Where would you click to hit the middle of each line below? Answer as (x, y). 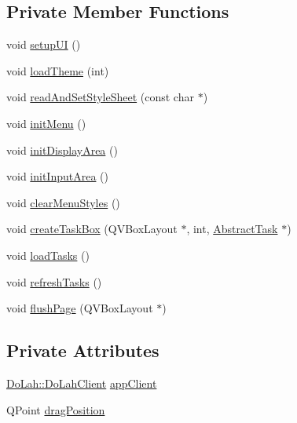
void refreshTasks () (54, 281)
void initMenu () (46, 123)
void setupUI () (44, 44)
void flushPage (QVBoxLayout (80, 308)
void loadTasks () (48, 255)
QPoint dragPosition (56, 409)
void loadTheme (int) (58, 70)
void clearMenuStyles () (63, 202)
